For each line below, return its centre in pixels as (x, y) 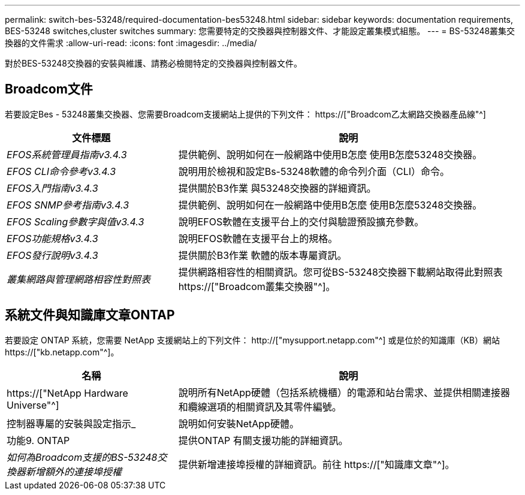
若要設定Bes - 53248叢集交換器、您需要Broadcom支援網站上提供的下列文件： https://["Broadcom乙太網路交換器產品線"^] (245, 114)
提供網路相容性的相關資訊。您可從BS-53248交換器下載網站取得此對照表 (340, 272)
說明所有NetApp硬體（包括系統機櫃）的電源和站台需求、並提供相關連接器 (344, 392)
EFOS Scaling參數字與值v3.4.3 (76, 221)
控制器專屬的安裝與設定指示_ (71, 423)
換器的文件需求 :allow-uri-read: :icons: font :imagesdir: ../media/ (131, 43)
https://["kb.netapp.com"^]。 (62, 352)
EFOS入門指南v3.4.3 (52, 188)
